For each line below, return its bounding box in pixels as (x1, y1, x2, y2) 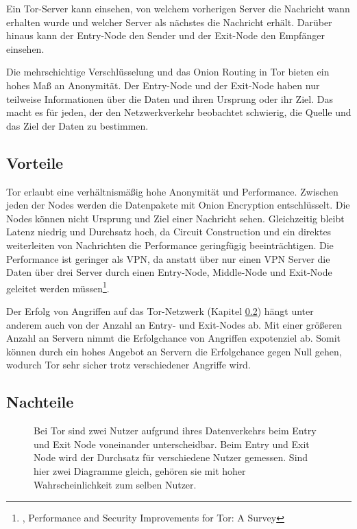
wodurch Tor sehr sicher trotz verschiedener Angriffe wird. (6, 357, 251, 372)
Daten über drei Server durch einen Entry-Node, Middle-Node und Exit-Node (6, 265, 332, 279)
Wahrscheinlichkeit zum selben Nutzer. (34, 477, 197, 491)
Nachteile (6, 391, 74, 412)
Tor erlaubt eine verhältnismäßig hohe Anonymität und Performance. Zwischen (6, 184, 338, 198)
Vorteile (6, 152, 64, 173)
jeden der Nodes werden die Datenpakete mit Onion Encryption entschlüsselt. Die (6, 198, 350, 212)
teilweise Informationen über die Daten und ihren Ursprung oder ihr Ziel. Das (6, 91, 333, 106)
